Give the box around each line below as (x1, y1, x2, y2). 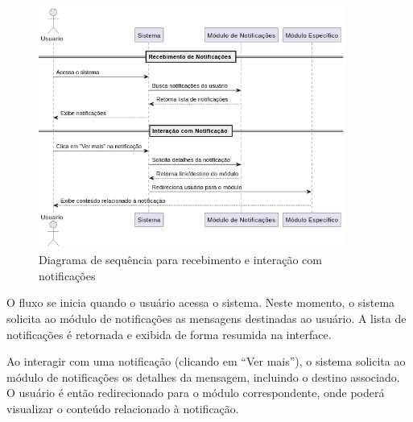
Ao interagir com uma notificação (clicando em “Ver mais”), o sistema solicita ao (6, 353, 406, 370)
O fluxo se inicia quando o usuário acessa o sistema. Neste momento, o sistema (6, 294, 395, 311)
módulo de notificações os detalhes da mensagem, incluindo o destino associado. (6, 368, 400, 385)
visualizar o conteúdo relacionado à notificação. (6, 399, 239, 416)
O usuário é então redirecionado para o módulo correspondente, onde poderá (6, 384, 385, 401)
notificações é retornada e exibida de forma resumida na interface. (6, 325, 332, 342)
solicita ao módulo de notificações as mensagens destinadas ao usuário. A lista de (6, 310, 407, 327)
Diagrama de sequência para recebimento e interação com (39, 251, 322, 268)
